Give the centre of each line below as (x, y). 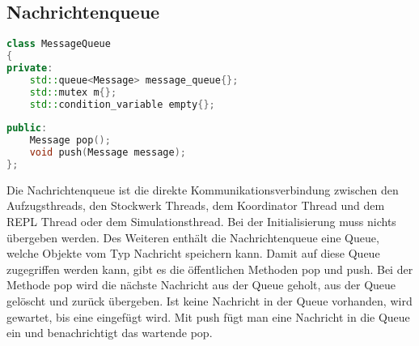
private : (30, 68)
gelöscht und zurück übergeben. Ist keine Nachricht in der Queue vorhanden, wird (209, 300)
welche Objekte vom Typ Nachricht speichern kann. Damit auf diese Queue (193, 253)
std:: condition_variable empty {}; (122, 104)
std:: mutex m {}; (73, 92)
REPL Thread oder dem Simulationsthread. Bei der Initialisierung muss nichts (201, 222)
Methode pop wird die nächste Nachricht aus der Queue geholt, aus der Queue (201, 285)
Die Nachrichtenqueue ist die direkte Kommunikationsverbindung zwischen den (203, 189)
